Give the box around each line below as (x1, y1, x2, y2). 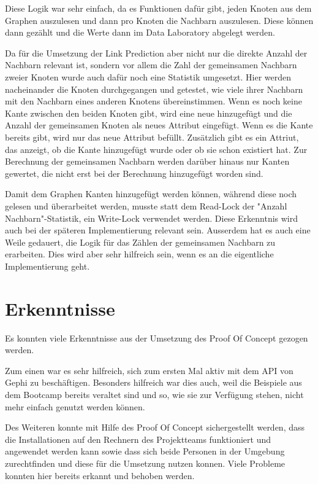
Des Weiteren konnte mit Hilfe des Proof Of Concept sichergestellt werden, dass (5, 421, 305, 434)
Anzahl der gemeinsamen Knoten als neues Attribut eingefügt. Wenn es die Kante (5, 119, 313, 131)
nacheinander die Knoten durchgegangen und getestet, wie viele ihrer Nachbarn (5, 82, 303, 95)
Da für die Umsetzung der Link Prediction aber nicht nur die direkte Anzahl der (5, 46, 308, 59)
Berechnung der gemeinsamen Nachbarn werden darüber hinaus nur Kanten (5, 155, 290, 168)
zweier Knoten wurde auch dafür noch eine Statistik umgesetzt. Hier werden (5, 70, 291, 83)
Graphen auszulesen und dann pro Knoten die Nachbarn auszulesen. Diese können (5, 14, 314, 26)
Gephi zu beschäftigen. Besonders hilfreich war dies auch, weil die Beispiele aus (5, 376, 302, 389)
